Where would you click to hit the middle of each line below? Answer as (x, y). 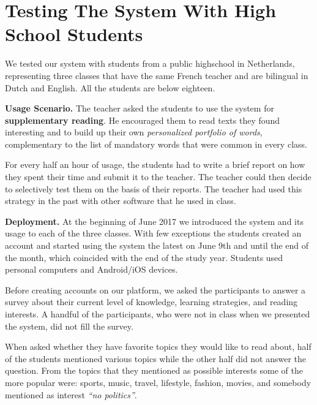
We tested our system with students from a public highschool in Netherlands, (150, 63)
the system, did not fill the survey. (69, 326)
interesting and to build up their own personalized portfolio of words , (134, 132)
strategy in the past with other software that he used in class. (121, 201)
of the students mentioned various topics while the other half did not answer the (156, 358)
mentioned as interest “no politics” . (71, 394)
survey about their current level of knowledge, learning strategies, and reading (151, 302)
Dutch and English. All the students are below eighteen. (110, 87)
